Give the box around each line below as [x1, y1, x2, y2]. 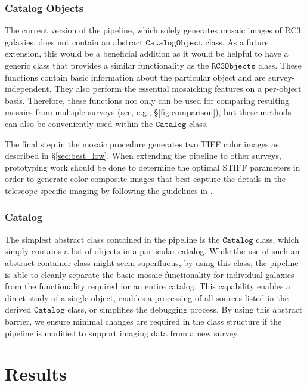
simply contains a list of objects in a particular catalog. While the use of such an [5, 245, 300, 257]
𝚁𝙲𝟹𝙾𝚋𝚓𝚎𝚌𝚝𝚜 [212, 62, 256, 70]
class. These [258, 59, 302, 71]
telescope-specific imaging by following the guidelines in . [5, 184, 213, 196]
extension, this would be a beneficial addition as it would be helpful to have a [5, 47, 289, 60]
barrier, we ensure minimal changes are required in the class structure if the [5, 314, 282, 327]
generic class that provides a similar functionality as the [5, 59, 209, 71]
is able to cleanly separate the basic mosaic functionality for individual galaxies [5, 268, 294, 280]
